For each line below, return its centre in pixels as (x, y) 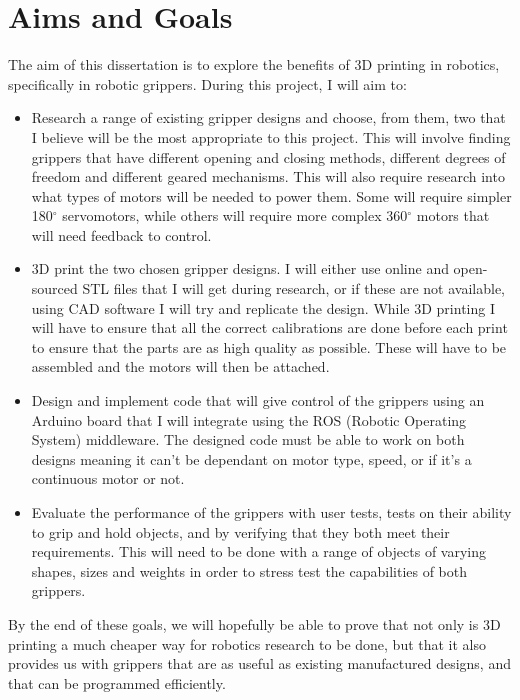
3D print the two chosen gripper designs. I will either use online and (240, 268)
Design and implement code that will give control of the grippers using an (258, 400)
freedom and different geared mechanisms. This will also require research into (268, 176)
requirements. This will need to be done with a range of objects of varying (259, 551)
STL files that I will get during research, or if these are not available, (294, 288)
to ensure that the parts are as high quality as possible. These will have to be (269, 346)
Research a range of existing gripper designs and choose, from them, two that (268, 117)
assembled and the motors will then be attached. (180, 366)
